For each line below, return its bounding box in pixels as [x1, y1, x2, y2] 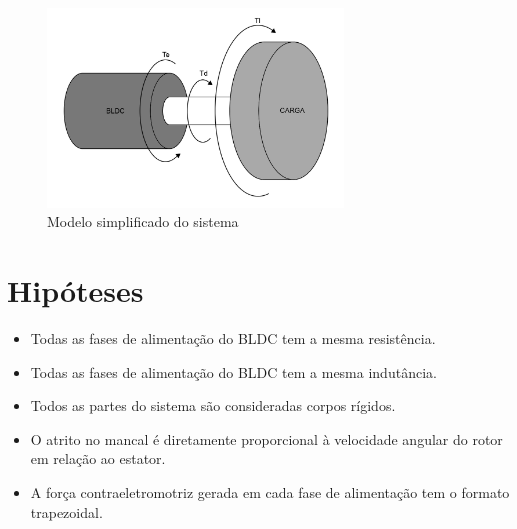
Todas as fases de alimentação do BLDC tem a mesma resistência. [30, 328, 436, 348]
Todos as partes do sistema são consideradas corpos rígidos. [30, 395, 396, 416]
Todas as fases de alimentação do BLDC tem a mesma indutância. [30, 361, 437, 382]
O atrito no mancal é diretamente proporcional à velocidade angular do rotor [30, 428, 503, 449]
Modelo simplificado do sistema [47, 211, 239, 232]
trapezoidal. [30, 501, 103, 522]
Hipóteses [7, 270, 144, 311]
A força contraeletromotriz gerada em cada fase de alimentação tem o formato [30, 481, 510, 502]
